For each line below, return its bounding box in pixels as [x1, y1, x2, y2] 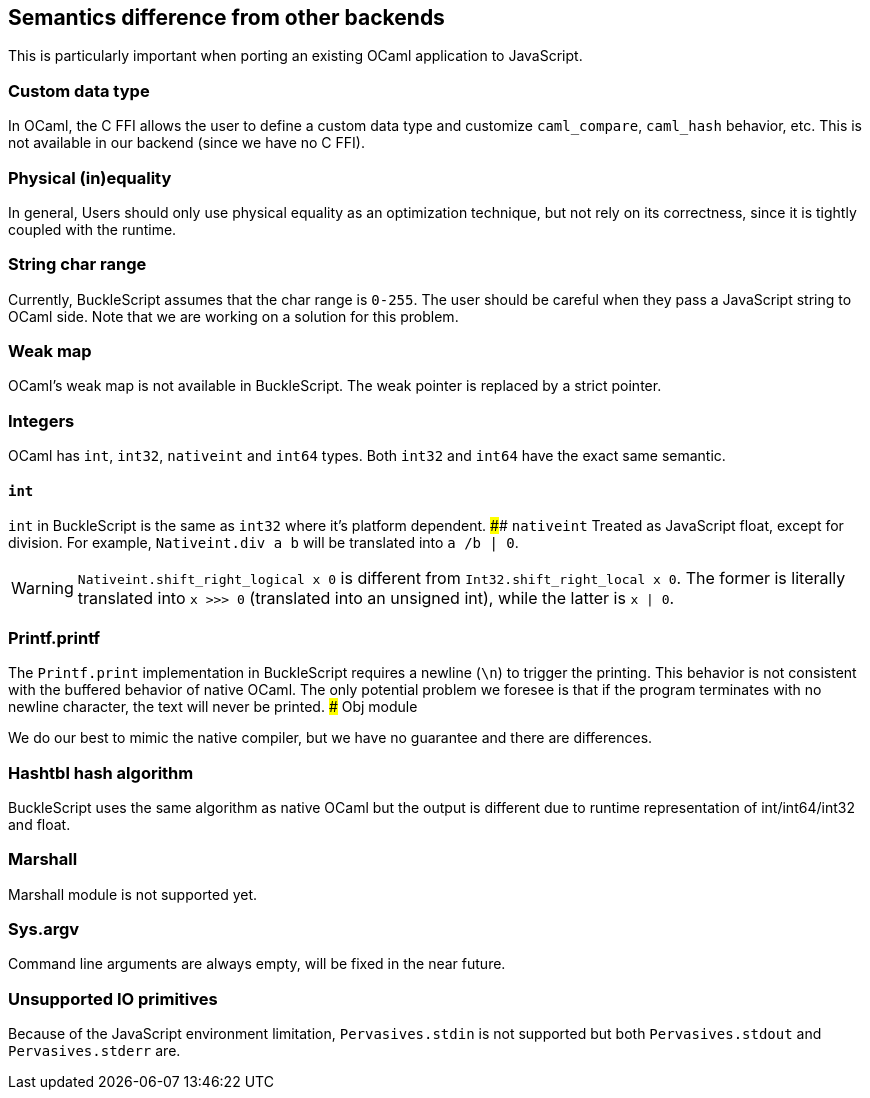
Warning [11, 578, 74, 599]
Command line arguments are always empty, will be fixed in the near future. [8, 955, 506, 973]
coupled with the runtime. [8, 220, 177, 238]
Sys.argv [8, 919, 80, 940]
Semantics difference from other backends [8, 5, 445, 30]
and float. [8, 815, 71, 833]
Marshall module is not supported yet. [8, 885, 258, 903]
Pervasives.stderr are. [8, 1042, 181, 1060]
